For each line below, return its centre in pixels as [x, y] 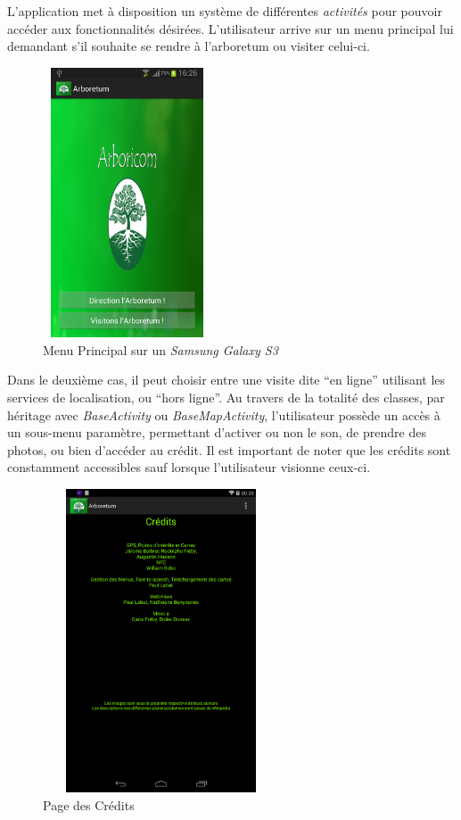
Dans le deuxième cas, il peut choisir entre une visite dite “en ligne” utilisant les [226, 380]
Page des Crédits [89, 804]
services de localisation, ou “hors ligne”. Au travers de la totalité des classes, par [226, 397]
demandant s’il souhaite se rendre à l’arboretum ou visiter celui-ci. [189, 46]
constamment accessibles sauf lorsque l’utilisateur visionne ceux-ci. [189, 467]
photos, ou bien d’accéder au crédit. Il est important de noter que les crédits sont [229, 449]
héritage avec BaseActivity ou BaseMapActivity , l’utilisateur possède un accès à [224, 414]
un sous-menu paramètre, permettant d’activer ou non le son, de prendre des [217, 432]
